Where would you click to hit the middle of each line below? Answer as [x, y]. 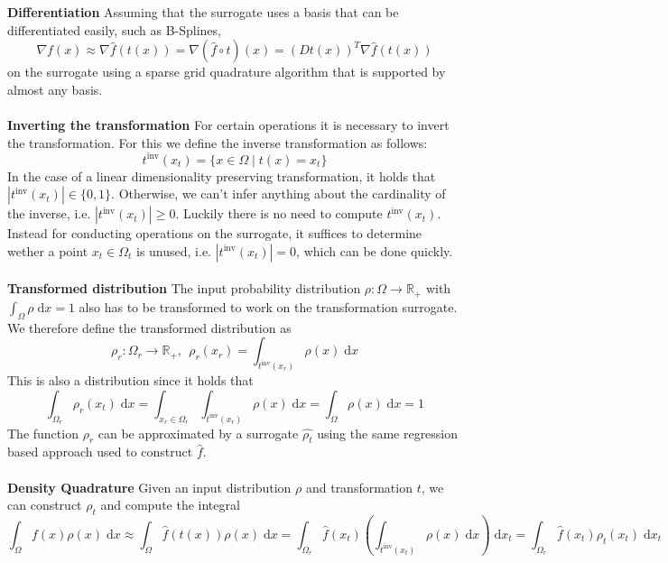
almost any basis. [55, 89]
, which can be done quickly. [375, 250]
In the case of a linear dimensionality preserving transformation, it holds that [222, 175]
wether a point [48, 250]
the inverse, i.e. [49, 213]
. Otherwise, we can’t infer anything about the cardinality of [278, 194]
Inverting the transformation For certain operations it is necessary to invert [228, 124]
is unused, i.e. [174, 250]
